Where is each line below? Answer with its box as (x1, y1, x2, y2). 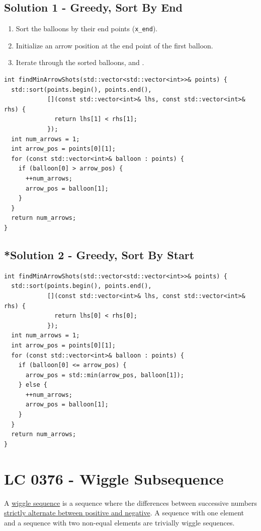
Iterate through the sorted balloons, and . (16, 57, 144, 68)
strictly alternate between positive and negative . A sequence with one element (4, 507, 244, 518)
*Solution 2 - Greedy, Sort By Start (4, 247, 195, 262)
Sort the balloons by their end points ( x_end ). (16, 23, 158, 34)
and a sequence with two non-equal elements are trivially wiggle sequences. (4, 517, 235, 527)
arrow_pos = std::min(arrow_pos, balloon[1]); (25, 371, 184, 379)
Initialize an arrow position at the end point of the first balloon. (16, 40, 213, 50)
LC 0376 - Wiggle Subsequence (4, 468, 224, 489)
